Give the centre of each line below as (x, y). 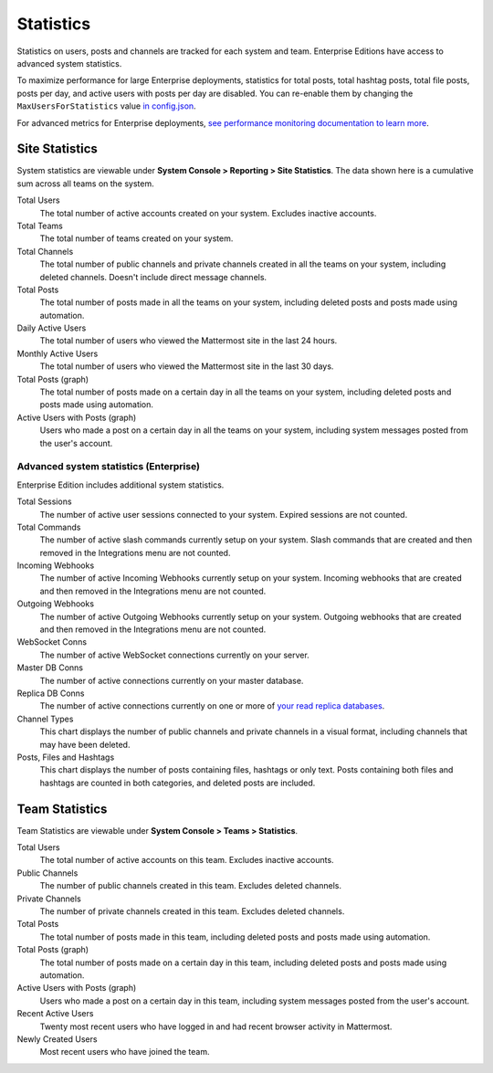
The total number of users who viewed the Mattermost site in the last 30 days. (187, 366)
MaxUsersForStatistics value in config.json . (106, 106)
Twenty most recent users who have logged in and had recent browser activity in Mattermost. (216, 1026)
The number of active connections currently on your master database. (172, 680)
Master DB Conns (50, 668)
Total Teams (40, 226)
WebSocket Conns (52, 642)
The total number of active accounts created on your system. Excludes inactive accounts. (208, 213)
